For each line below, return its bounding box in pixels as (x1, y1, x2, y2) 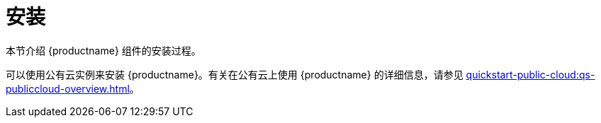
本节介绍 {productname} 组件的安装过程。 (6, 44, 201, 57)
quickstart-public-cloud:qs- (466, 68, 595, 81)
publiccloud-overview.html (6, 82, 130, 95)
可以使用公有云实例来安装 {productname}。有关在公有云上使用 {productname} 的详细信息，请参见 (6, 68, 464, 81)
